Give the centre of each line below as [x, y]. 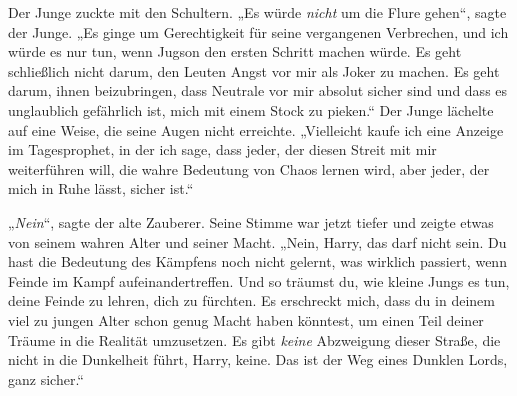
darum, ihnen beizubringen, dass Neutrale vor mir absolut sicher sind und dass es [258, 90]
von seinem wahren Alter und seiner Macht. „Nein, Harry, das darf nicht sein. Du [257, 241]
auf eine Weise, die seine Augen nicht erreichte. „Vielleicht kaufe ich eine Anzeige [256, 129]
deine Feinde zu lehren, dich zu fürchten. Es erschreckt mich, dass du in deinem [251, 300]
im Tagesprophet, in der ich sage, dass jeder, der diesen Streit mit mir [222, 149]
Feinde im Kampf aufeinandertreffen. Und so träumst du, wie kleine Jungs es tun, [259, 280]
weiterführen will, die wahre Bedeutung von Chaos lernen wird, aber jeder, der [249, 168]
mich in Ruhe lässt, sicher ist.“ [101, 188]
